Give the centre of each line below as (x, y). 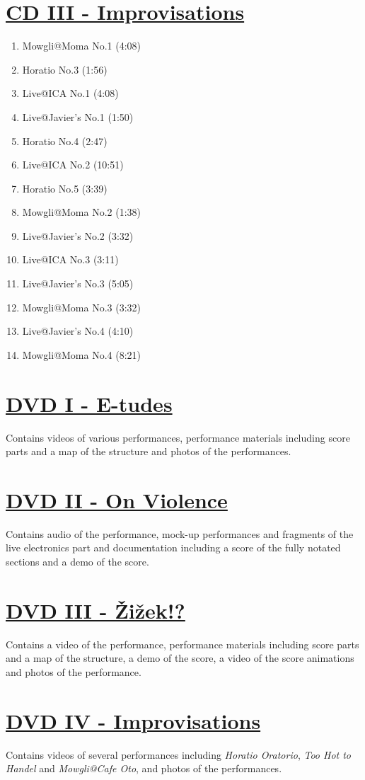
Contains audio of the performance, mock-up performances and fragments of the (180, 533)
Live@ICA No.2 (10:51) (73, 165)
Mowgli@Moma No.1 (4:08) (82, 46)
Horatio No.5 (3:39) (65, 188)
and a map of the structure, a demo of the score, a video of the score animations (180, 658)
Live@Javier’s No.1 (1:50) (78, 116)
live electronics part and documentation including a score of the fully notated (173, 547)
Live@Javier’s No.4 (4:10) (78, 331)
